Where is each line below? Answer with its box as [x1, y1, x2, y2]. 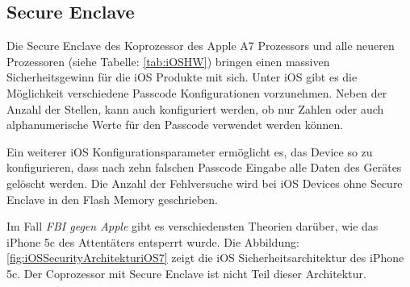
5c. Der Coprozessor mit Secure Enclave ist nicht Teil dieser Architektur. [6, 264, 366, 281]
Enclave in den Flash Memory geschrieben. [6, 190, 218, 207]
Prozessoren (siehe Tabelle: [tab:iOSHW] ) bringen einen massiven [6, 52, 330, 69]
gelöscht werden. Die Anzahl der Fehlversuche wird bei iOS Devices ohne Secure [6, 174, 403, 191]
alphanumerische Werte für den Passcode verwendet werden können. [6, 116, 344, 133]
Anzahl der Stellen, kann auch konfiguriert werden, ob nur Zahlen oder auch [6, 100, 384, 117]
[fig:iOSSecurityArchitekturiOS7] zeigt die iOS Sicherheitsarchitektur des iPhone [6, 249, 404, 266]
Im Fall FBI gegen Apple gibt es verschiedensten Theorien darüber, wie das [6, 218, 379, 235]
